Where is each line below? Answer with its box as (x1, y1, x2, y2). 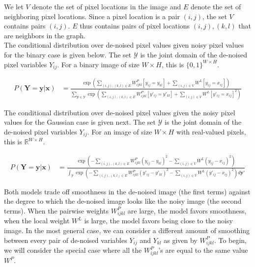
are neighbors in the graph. (4, 30, 85, 40)
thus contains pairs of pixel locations (80, 21, 190, 31)
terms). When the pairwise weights (4, 205, 109, 215)
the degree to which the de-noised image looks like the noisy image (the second (4, 196, 242, 206)
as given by (164, 235, 198, 245)
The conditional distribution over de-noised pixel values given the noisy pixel (4, 107, 235, 117)
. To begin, (214, 235, 247, 245)
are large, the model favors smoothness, (127, 205, 247, 215)
